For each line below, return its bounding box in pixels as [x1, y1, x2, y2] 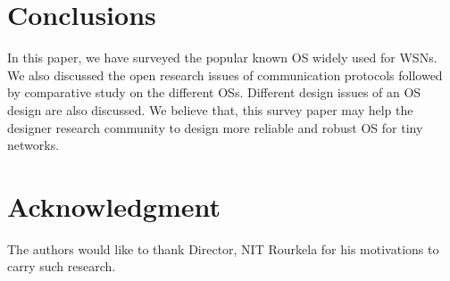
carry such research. [7, 257, 116, 276]
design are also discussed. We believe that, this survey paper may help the [7, 100, 413, 119]
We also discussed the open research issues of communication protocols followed [7, 65, 443, 84]
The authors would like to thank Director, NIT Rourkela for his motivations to [7, 239, 439, 258]
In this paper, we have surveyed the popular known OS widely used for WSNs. [7, 48, 437, 67]
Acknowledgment [7, 187, 221, 224]
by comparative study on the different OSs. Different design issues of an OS [7, 83, 421, 102]
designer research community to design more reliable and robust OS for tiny [7, 118, 423, 136]
